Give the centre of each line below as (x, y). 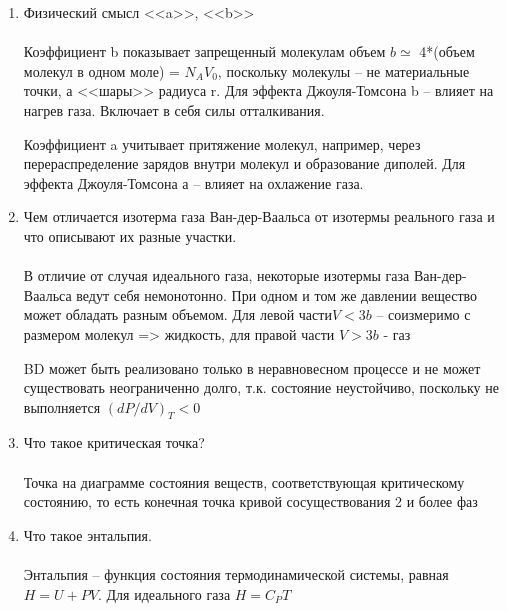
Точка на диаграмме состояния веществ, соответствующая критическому (244, 481)
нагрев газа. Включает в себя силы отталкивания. (174, 109)
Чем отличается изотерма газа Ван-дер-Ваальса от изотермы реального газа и (259, 216)
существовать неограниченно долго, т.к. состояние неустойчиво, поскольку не (261, 387)
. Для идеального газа (164, 593)
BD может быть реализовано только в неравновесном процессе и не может (252, 367)
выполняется (62, 406)
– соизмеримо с (423, 314)
